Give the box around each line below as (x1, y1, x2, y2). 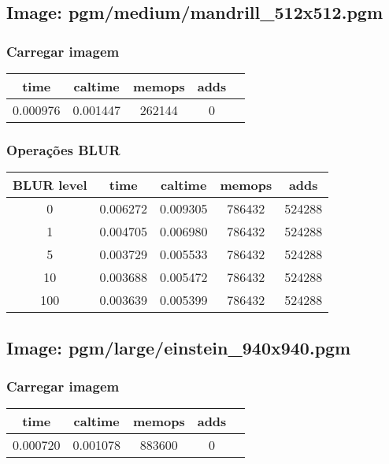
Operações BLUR (6, 139, 120, 159)
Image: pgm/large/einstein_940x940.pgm (6, 335, 351, 359)
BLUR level (13, 176, 87, 195)
